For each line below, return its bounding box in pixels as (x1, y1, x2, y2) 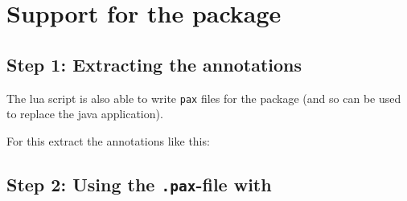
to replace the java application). (6, 105, 163, 122)
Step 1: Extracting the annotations (6, 51, 302, 76)
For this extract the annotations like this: (6, 132, 210, 149)
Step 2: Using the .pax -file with (6, 171, 272, 196)
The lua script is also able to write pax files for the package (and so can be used (6, 89, 401, 106)
